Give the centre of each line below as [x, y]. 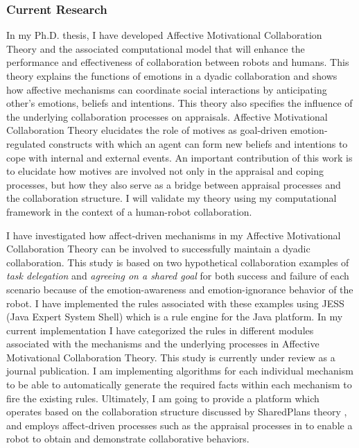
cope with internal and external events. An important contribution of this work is [179, 157]
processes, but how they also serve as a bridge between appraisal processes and [174, 184]
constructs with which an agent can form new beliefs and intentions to [198, 143]
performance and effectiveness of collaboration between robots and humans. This [178, 62]
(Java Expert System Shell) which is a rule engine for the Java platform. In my [175, 317]
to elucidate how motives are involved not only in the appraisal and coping [165, 171]
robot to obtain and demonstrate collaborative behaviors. [128, 439]
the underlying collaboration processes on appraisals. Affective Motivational [167, 116]
